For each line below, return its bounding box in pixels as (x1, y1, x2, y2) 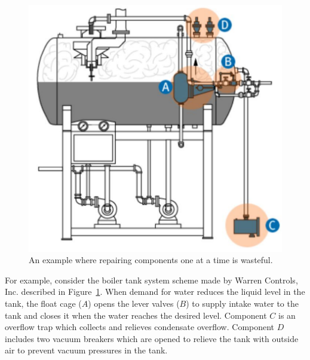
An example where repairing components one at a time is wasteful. (29, 254, 273, 266)
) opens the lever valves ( (88, 297, 180, 310)
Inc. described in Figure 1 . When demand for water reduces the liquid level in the (5, 285, 305, 298)
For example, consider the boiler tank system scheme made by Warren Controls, (5, 273, 298, 286)
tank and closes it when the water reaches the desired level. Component (5, 309, 267, 321)
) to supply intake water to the (186, 297, 299, 310)
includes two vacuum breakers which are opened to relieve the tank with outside (5, 332, 299, 344)
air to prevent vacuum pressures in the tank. (5, 344, 168, 356)
